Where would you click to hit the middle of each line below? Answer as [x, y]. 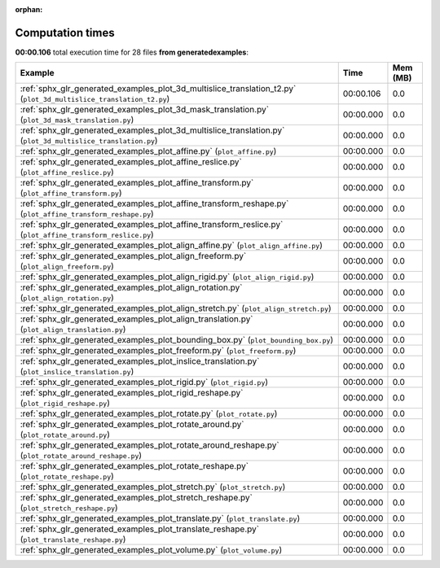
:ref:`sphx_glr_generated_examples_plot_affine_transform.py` [137, 183]
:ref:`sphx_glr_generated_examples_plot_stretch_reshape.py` [136, 498]
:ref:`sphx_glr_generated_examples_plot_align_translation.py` [136, 319]
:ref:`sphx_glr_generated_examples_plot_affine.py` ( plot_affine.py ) [148, 151]
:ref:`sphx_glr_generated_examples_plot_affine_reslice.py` [131, 162]
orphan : [29, 9]
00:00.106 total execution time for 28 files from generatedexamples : [132, 52]
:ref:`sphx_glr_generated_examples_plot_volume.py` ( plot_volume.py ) [151, 550]
